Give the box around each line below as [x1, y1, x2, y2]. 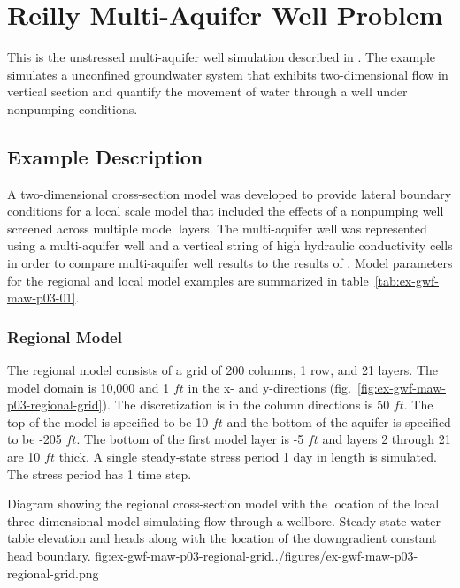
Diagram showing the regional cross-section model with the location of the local [7, 494, 440, 513]
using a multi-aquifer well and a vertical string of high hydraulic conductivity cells [7, 236, 453, 255]
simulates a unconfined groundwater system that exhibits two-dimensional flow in [7, 65, 448, 83]
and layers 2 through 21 [322, 430, 451, 448]
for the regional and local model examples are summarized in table [7, 271, 369, 289]
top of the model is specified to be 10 [7, 412, 209, 431]
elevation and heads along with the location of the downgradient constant [37, 529, 437, 547]
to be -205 [7, 430, 62, 448]
